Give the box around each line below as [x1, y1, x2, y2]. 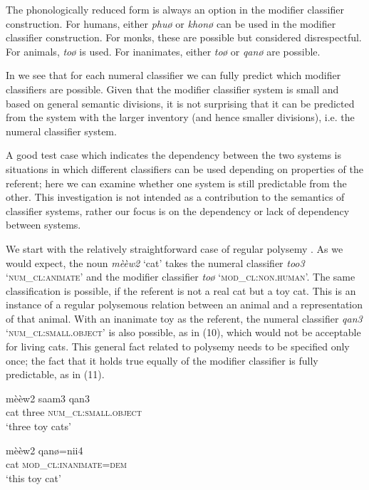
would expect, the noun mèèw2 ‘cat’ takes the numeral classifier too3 [6, 255, 305, 270]
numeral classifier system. [6, 123, 117, 138]
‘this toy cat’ [6, 470, 61, 485]
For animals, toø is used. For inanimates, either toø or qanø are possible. [6, 43, 321, 58]
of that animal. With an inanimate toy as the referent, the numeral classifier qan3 [6, 311, 363, 325]
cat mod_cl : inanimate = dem [6, 457, 127, 471]
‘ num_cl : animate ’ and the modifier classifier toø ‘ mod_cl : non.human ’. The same [6, 269, 355, 284]
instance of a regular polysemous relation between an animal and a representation [6, 297, 363, 312]
